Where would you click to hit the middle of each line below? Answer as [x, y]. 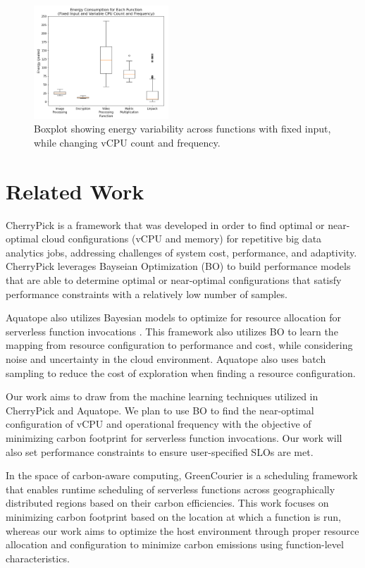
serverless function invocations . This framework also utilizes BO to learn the [172, 331]
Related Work [75, 191]
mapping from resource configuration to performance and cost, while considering [179, 345]
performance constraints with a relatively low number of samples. [147, 294]
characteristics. [38, 558]
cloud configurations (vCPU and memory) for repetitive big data [182, 239]
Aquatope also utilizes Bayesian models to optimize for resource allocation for [173, 317]
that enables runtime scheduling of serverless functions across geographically [171, 489]
